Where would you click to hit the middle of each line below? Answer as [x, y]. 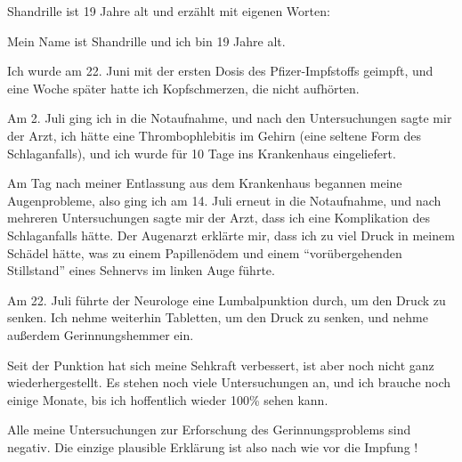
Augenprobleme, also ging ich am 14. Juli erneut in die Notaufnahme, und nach [224, 200]
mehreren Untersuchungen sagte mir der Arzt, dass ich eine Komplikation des [219, 218]
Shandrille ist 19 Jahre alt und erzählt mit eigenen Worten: [169, 11]
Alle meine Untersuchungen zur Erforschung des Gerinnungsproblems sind [209, 430]
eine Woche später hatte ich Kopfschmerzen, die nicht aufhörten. [183, 88]
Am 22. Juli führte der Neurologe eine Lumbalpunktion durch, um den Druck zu [227, 300]
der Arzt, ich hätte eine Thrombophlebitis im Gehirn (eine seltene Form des [215, 135]
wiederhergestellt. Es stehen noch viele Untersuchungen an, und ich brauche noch [229, 382]
